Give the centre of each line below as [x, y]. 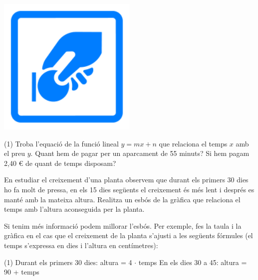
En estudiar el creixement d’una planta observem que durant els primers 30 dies [126, 180]
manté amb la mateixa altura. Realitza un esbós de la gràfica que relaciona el [122, 199]
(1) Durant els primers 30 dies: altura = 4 [68, 262]
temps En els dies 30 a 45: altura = [193, 262]
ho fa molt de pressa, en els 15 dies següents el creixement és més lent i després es [129, 189]
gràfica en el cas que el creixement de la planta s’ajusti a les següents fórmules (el [129, 235]
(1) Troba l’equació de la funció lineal [61, 143]
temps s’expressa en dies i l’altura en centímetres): [81, 245]
